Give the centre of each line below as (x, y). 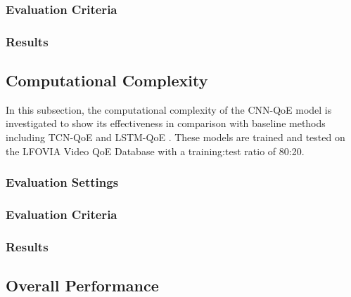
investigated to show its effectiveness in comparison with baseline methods (166, 123)
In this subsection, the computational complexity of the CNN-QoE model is (169, 109)
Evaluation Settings (62, 182)
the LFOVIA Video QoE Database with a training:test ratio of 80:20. (155, 151)
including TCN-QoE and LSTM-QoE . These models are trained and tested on (175, 137)
